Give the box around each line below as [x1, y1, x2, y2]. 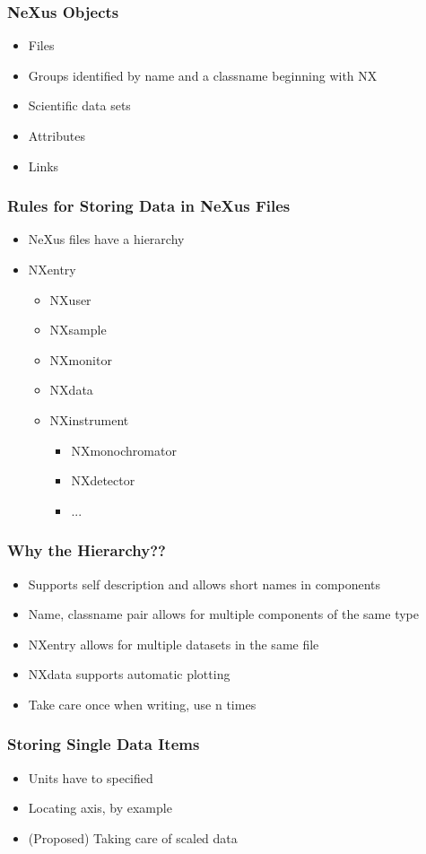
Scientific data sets [28, 96, 131, 115]
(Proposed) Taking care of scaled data [28, 828, 238, 847]
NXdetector [71, 471, 135, 490]
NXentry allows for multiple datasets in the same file [28, 634, 319, 653]
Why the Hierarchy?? [7, 539, 166, 562]
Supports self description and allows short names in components [28, 574, 381, 593]
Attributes [28, 126, 85, 144]
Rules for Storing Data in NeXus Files [7, 195, 291, 217]
